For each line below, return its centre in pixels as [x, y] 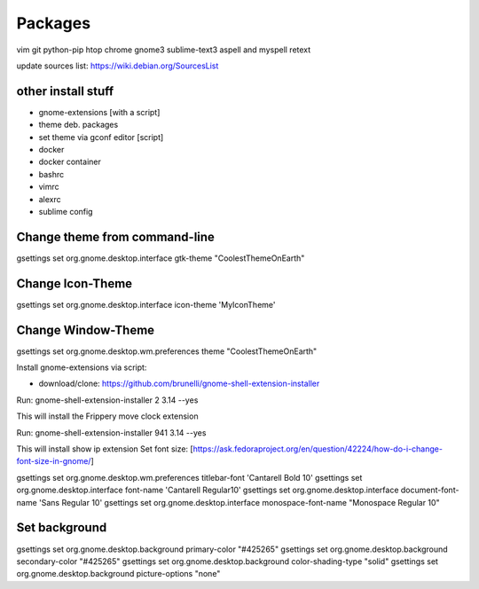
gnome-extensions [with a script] [99, 112]
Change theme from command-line [115, 236]
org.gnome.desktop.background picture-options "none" [118, 574]
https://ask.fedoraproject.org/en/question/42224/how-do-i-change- [318, 449]
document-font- [430, 490]
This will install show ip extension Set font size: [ [105, 449]
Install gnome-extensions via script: [82, 367]
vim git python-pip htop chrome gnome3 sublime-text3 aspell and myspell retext [164, 50]
